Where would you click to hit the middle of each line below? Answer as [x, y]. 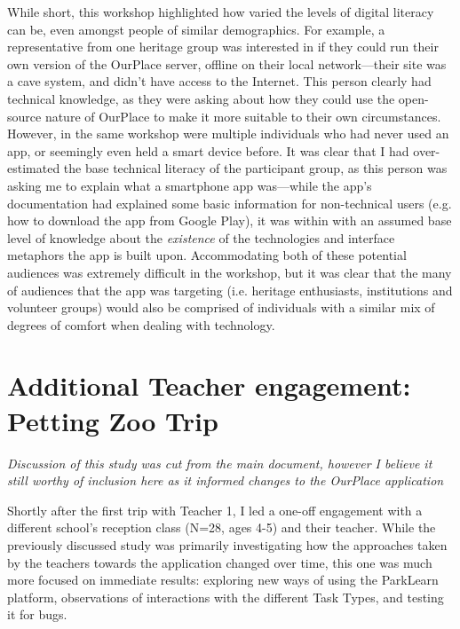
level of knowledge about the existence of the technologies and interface [201, 237]
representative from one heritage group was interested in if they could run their [223, 47]
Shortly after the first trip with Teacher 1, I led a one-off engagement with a [215, 510]
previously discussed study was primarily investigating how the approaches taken [227, 544]
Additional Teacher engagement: [209, 385]
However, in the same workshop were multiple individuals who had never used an [228, 134]
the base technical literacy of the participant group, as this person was [255, 168]
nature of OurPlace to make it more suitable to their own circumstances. [243, 116]
